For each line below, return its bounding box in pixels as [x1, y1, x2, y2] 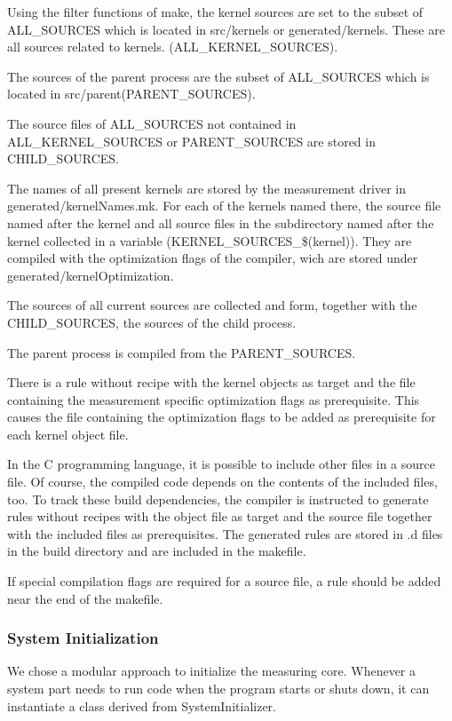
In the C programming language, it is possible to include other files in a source [7, 455, 435, 473]
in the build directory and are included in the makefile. [7, 542, 306, 560]
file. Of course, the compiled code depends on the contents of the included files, [7, 472, 438, 491]
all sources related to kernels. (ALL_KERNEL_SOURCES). [7, 37, 338, 56]
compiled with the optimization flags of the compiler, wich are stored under [7, 249, 418, 267]
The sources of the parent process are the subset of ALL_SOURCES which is [7, 67, 430, 85]
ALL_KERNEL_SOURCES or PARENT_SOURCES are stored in [7, 131, 376, 150]
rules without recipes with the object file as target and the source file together [7, 507, 432, 526]
